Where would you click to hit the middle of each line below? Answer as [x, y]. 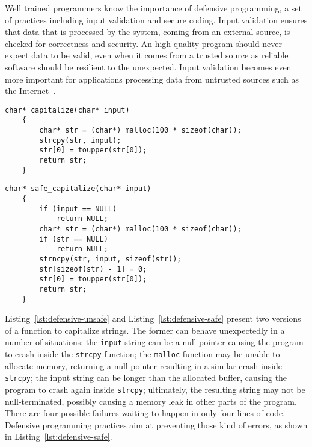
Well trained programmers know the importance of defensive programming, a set [154, 8]
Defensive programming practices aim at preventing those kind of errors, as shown [156, 424]
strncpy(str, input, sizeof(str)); [110, 259]
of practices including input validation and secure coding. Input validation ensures [156, 20]
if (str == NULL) [74, 239]
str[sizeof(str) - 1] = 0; [93, 269]
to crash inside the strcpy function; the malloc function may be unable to [142, 354]
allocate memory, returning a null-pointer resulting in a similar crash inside [144, 365]
